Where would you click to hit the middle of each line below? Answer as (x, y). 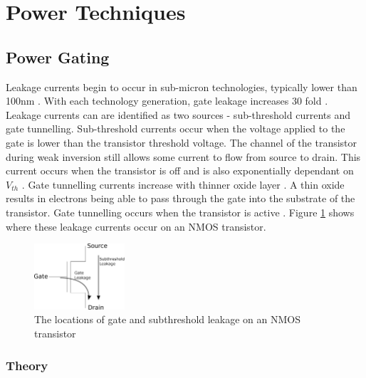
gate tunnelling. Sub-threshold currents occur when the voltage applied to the (176, 128)
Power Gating (58, 57)
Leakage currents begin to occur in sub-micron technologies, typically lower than (182, 86)
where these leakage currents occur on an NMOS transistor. (136, 226)
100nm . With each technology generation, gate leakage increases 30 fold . (167, 101)
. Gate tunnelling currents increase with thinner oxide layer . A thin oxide (183, 184)
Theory (27, 365)
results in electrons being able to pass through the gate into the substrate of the (181, 198)
